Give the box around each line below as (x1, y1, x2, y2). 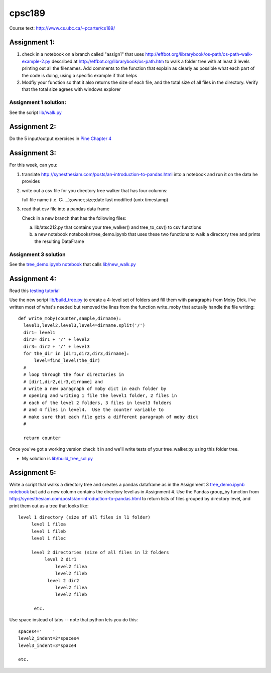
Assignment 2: (9, 122, 56, 131)
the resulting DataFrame (34, 238, 85, 244)
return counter (23, 435, 61, 441)
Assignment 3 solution (9, 251, 66, 258)
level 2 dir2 (47, 578, 79, 583)
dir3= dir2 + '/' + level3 (23, 344, 90, 349)
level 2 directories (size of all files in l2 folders (31, 550, 169, 555)
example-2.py (22, 58, 51, 64)
